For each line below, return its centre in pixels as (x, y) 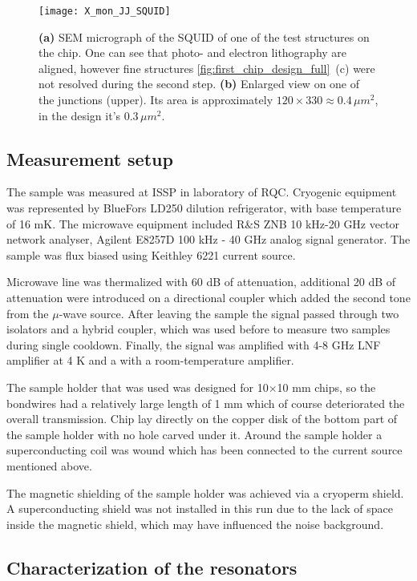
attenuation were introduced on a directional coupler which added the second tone (208, 297)
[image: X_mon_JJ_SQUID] (105, 11)
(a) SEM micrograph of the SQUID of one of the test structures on (204, 36)
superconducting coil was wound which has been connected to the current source (204, 450)
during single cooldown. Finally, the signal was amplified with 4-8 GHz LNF (194, 344)
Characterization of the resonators (152, 567)
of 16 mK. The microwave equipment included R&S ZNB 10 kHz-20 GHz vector (203, 223)
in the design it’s (80, 115)
